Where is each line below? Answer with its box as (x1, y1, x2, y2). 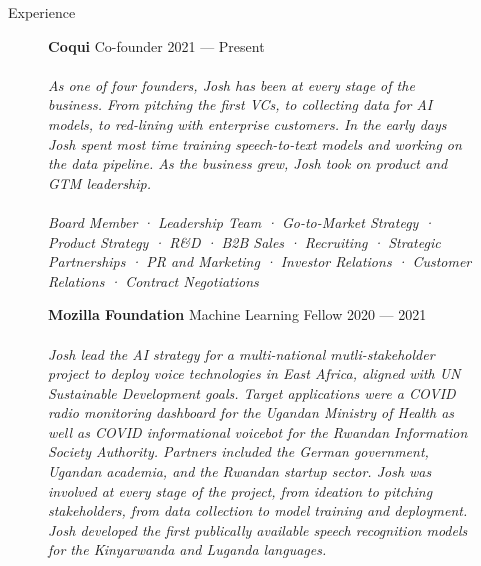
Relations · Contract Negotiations (48, 270, 259, 291)
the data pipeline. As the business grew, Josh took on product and (48, 153, 448, 174)
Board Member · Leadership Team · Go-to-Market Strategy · (48, 211, 435, 232)
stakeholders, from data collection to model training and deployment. (48, 500, 468, 521)
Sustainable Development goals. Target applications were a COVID (48, 382, 456, 403)
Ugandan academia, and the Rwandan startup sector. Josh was (48, 461, 432, 482)
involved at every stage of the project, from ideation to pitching (48, 480, 433, 501)
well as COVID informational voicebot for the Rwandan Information (48, 421, 468, 442)
